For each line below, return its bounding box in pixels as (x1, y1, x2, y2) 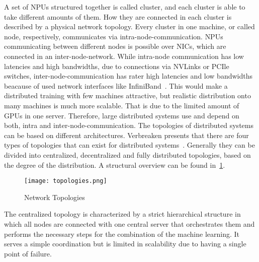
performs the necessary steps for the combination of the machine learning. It (4, 228, 240, 239)
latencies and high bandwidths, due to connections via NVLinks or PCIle (4, 60, 229, 71)
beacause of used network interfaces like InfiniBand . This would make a (4, 80, 228, 91)
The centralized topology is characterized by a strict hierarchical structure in (4, 209, 241, 219)
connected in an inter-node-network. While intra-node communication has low (4, 50, 244, 61)
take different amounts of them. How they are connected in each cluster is (4, 11, 232, 22)
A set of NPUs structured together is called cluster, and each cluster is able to (4, 2, 245, 12)
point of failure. (4, 248, 52, 258)
